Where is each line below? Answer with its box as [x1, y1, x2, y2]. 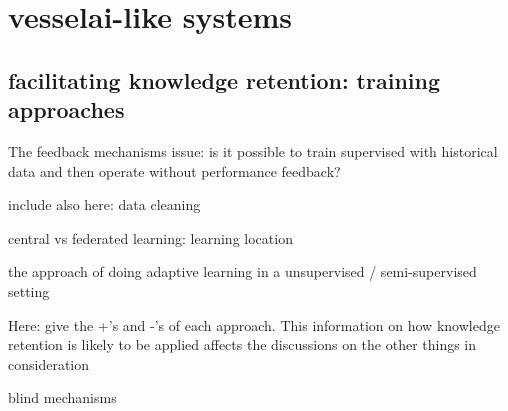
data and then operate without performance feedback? [8, 160, 341, 181]
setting [8, 280, 50, 301]
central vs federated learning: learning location [8, 227, 293, 248]
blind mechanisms [8, 387, 117, 408]
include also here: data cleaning [8, 194, 201, 215]
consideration [8, 353, 90, 374]
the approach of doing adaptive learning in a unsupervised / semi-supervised [8, 261, 477, 282]
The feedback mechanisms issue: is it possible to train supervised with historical [8, 140, 498, 161]
